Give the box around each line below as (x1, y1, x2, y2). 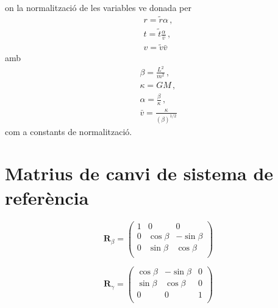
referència (5, 185, 89, 210)
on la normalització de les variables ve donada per (5, 1, 191, 13)
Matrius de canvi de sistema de (5, 161, 274, 186)
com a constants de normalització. (5, 125, 132, 137)
